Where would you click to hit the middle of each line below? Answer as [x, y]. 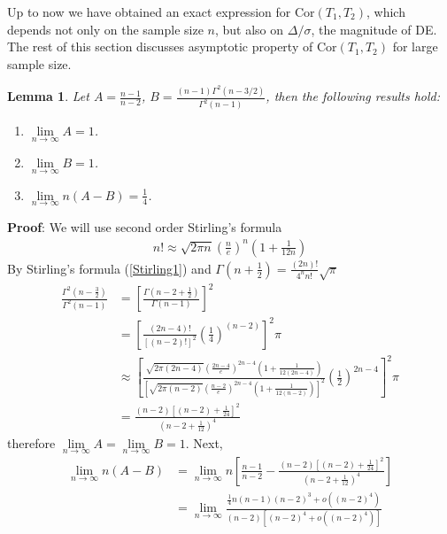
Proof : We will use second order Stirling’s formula [145, 226]
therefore [31, 442]
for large [415, 46]
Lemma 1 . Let [48, 96]
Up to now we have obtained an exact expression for [149, 12]
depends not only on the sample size [105, 29]
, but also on [249, 29]
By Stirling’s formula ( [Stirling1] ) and [109, 268]
